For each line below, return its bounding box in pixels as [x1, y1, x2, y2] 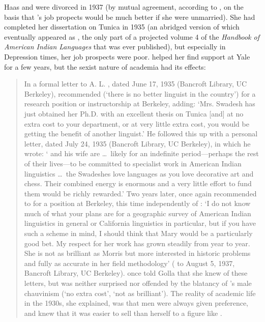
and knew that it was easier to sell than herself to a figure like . [24, 307, 222, 318]
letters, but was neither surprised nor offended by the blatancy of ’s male [24, 278, 252, 288]
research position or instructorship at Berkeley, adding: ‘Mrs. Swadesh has [24, 98, 255, 109]
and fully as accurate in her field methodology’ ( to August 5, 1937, [24, 257, 235, 268]
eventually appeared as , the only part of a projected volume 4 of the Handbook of [4, 31, 260, 42]
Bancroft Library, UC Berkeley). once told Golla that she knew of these [24, 268, 248, 278]
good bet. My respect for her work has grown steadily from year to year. [24, 238, 250, 248]
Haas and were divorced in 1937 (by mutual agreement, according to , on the [4, 2, 244, 12]
